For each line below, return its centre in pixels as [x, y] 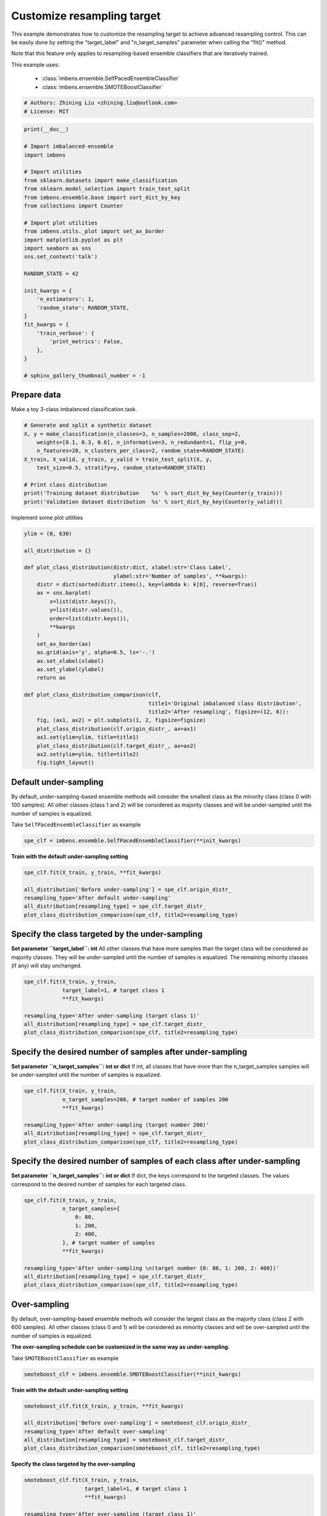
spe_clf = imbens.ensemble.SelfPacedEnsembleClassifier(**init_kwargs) [133, 840]
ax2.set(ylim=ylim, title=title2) [88, 754]
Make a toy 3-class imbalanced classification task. [74, 409]
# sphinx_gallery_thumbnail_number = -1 [84, 375]
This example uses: [35, 64]
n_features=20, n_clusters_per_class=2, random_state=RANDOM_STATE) [140, 451]
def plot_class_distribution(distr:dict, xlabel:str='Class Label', [128, 568]
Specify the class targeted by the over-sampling [73, 1464]
